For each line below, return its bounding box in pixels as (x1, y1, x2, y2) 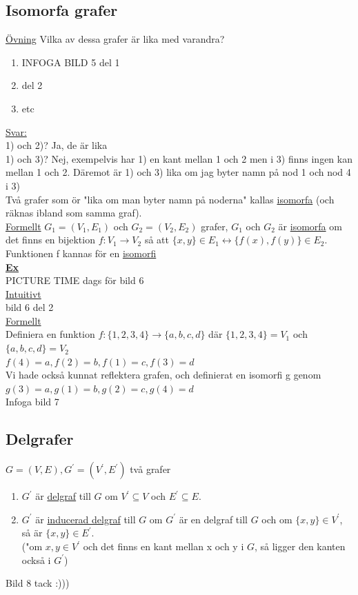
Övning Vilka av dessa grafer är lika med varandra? (6, 32, 225, 46)
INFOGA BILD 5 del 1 (21, 54, 120, 69)
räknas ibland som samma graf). (6, 205, 142, 220)
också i (21, 552, 51, 567)
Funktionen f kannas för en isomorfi (6, 245, 157, 260)
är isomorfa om (278, 219, 342, 233)
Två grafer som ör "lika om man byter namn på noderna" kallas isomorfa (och (6, 192, 335, 206)
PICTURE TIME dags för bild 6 (6, 273, 144, 288)
